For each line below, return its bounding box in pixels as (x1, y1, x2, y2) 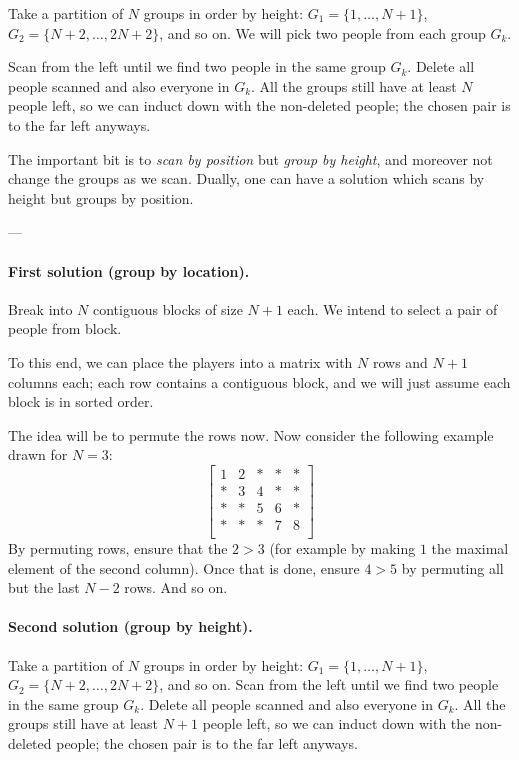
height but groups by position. (8, 187, 194, 208)
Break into (8, 298, 73, 319)
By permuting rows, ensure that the (8, 538, 228, 559)
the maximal (431, 538, 509, 559)
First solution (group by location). (8, 260, 250, 281)
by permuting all (401, 557, 504, 578)
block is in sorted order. (8, 391, 154, 412)
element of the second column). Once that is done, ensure (8, 557, 360, 578)
